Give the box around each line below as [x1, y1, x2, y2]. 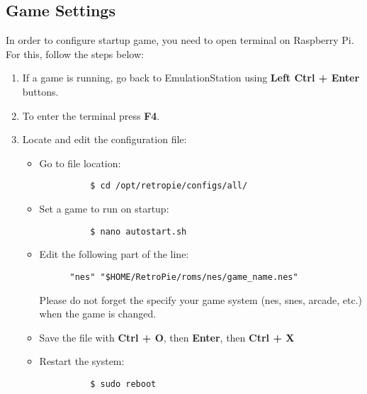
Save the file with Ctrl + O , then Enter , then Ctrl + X [39, 330, 295, 344]
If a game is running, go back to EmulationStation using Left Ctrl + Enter [22, 70, 360, 85]
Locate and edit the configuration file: [22, 132, 187, 147]
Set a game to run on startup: [39, 201, 169, 216]
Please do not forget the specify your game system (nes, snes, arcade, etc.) [39, 292, 362, 307]
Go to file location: [39, 155, 121, 170]
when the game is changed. [39, 306, 157, 321]
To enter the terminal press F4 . [22, 108, 160, 123]
